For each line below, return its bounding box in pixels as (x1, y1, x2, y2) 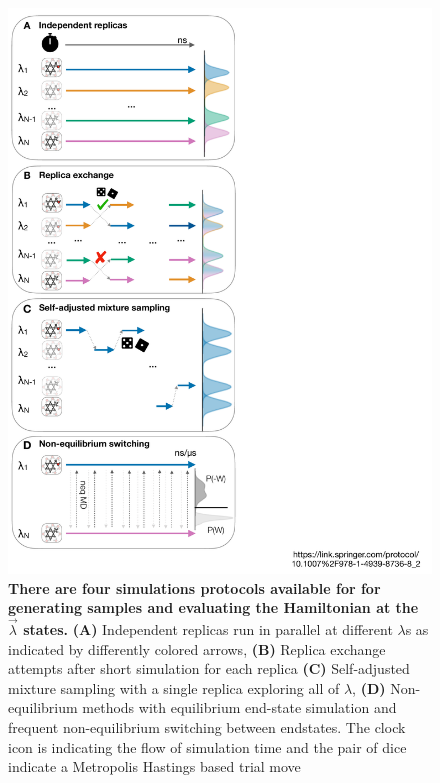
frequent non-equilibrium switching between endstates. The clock (8, 717, 406, 738)
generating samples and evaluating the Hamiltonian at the (8, 597, 419, 618)
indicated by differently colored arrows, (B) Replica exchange (8, 638, 386, 659)
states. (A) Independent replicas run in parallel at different (23, 619, 393, 640)
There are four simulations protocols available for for (8, 577, 381, 598)
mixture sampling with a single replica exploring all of (8, 677, 340, 698)
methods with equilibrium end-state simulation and (82, 697, 397, 718)
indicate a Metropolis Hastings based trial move (8, 756, 301, 777)
